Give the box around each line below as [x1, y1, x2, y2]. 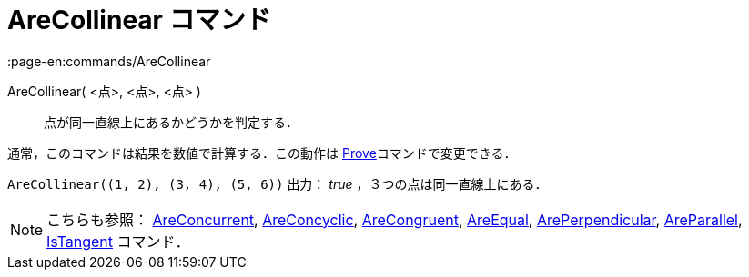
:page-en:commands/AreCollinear [7, 53, 211, 69]
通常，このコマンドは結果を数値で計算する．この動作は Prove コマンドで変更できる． [7, 144, 517, 161]
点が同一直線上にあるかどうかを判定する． [44, 114, 299, 130]
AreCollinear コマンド [7, 5, 271, 35]
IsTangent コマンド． [46, 232, 190, 251]
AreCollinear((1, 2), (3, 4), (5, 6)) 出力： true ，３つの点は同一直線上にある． [7, 175, 548, 192]
